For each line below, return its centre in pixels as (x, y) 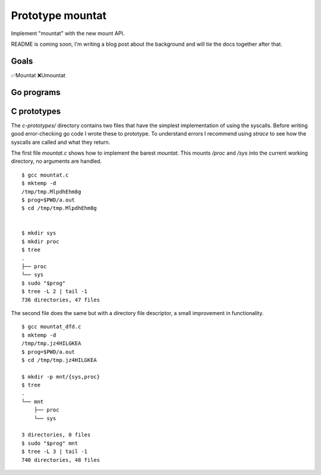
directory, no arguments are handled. (56, 161)
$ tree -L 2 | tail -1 (55, 292)
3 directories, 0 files (56, 435)
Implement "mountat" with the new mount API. (68, 33)
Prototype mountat (59, 15)
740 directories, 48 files (61, 460)
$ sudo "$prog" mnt (50, 443)
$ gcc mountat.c (45, 175)
